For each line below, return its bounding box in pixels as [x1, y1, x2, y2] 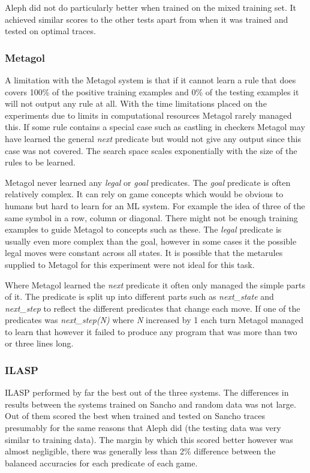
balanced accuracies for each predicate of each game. [5, 456, 198, 469]
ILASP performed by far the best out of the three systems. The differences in [5, 386, 289, 399]
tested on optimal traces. [5, 25, 96, 37]
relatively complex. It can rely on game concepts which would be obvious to [5, 188, 284, 200]
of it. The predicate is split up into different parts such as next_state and [5, 290, 274, 303]
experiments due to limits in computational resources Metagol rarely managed [5, 109, 292, 121]
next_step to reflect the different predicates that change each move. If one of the [5, 302, 300, 314]
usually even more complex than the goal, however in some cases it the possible [5, 234, 297, 247]
